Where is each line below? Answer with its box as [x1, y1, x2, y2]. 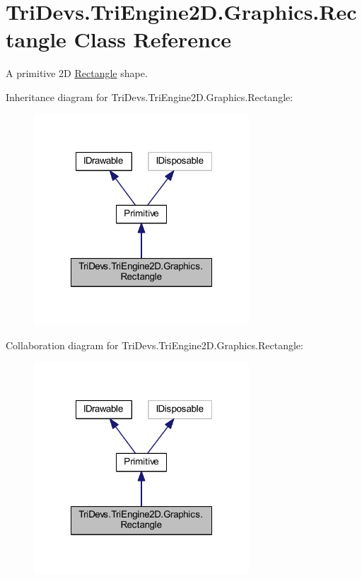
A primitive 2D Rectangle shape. [6, 66, 148, 81]
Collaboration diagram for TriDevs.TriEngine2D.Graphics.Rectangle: [6, 337, 303, 352]
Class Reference [74, 25, 232, 54]
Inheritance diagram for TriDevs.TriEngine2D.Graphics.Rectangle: [6, 89, 293, 104]
